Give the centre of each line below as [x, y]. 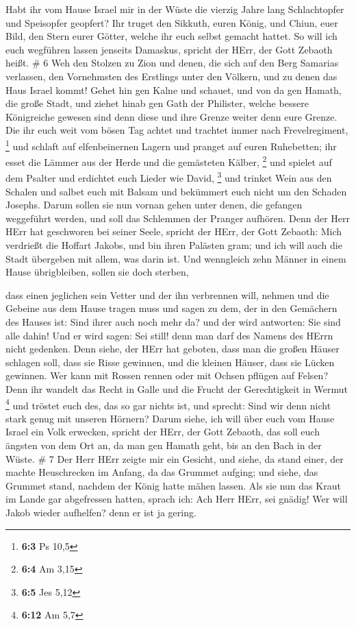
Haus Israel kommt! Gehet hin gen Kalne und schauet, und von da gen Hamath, [174, 89]
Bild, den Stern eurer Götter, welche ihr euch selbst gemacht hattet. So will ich [171, 36]
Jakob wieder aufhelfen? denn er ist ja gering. [101, 512]
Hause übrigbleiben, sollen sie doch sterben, [97, 272]
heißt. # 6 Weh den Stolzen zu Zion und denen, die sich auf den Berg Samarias [172, 63]
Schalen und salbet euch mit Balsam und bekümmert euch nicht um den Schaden [176, 191]
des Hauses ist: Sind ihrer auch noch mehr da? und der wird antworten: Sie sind [173, 322]
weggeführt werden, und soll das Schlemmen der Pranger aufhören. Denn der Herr [178, 218]
